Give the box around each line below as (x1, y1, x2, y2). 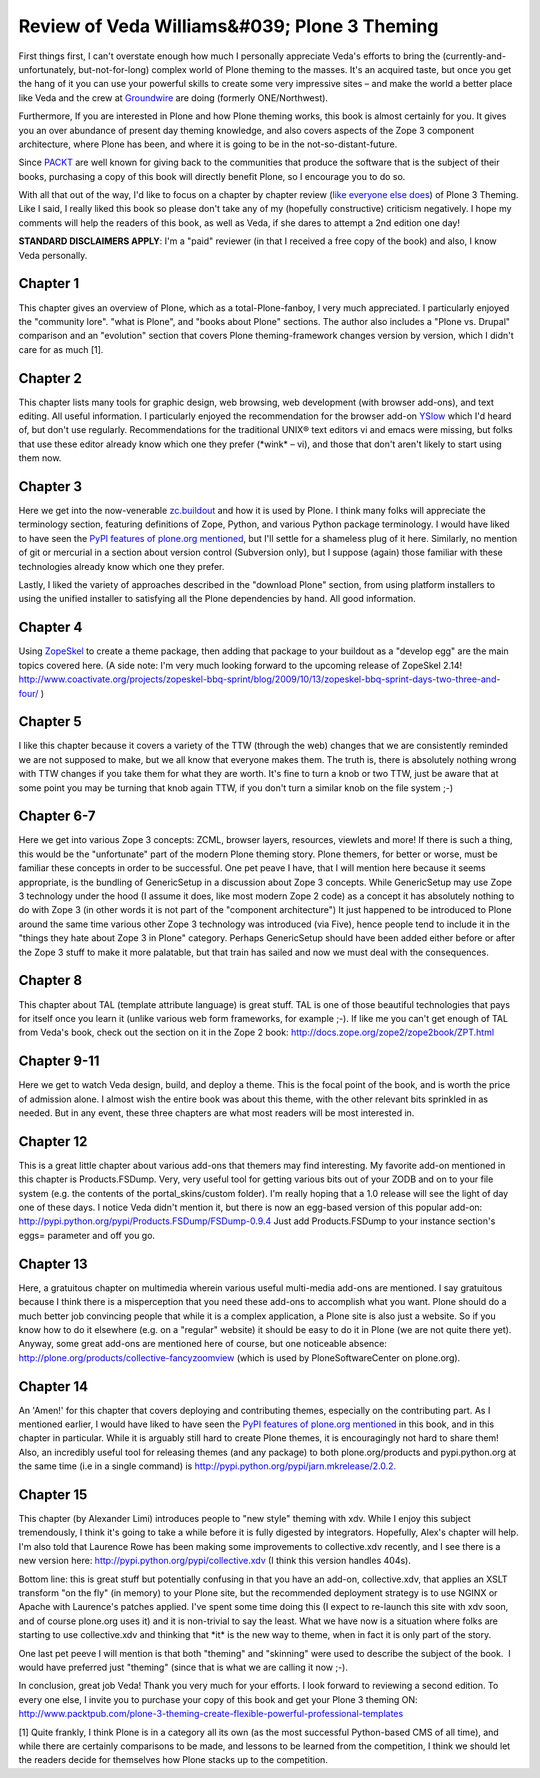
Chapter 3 (18, 478, 83, 495)
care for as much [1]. (18, 343, 104, 355)
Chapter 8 (18, 972, 83, 989)
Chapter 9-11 (18, 1053, 100, 1070)
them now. (18, 452, 62, 464)
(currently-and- (442, 50, 507, 62)
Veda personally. (18, 249, 88, 261)
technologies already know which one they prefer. (18, 560, 225, 572)
